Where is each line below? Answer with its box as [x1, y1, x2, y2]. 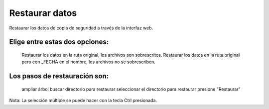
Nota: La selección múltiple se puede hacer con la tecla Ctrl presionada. [9, 98, 157, 104]
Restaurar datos [9, 7, 77, 18]
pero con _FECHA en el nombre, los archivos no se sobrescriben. [21, 59, 155, 65]
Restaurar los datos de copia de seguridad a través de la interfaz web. [9, 25, 153, 31]
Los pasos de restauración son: [9, 72, 109, 81]
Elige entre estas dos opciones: [9, 38, 109, 46]
